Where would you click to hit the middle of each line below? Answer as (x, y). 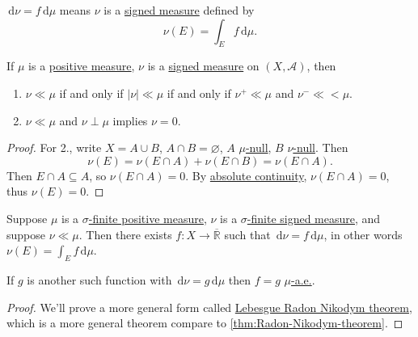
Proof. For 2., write (54, 147)
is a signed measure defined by (179, 10)
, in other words (363, 234)
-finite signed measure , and (314, 218)
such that (247, 234)
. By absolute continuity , (246, 175)
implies (130, 120)
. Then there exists (125, 234)
